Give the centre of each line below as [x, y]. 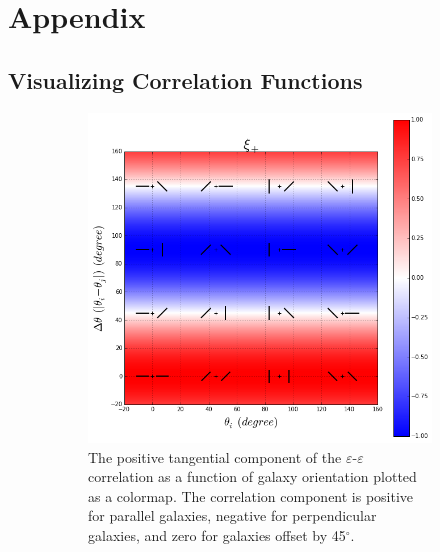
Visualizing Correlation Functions [185, 79]
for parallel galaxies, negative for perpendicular [232, 515]
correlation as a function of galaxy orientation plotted [252, 476]
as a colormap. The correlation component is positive [251, 495]
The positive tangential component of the [215, 456]
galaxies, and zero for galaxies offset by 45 [217, 534]
